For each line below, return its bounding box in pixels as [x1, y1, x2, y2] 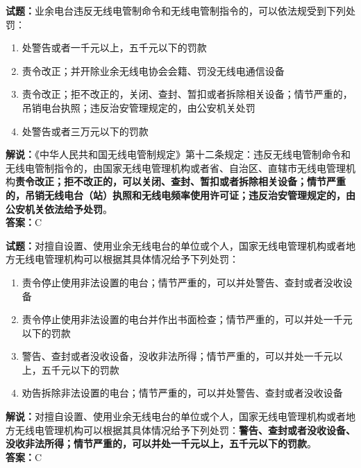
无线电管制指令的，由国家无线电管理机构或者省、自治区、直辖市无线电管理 [6, 160, 346, 175]
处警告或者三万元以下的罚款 [22, 123, 149, 138]
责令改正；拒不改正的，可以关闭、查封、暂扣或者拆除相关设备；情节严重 [15, 174, 346, 189]
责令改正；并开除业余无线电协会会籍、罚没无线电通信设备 [22, 63, 285, 78]
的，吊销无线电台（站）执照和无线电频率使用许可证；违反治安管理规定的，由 [6, 187, 355, 202]
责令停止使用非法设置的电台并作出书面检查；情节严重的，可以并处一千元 [22, 312, 353, 327]
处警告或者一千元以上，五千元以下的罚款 [22, 40, 207, 55]
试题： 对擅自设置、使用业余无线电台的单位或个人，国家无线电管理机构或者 [6, 238, 346, 252]
